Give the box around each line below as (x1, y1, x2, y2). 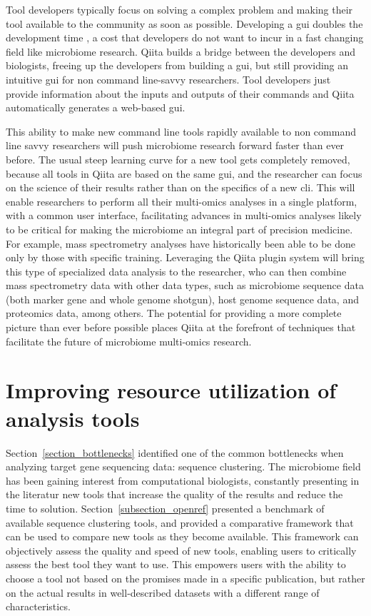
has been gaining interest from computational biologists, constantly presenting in (6, 473, 360, 488)
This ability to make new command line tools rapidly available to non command (6, 123, 356, 138)
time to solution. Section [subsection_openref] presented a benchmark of (6, 500, 325, 515)
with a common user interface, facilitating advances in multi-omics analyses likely (6, 208, 362, 223)
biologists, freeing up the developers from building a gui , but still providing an (6, 58, 349, 73)
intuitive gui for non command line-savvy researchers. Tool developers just (6, 71, 331, 86)
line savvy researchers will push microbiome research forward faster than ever (6, 138, 345, 153)
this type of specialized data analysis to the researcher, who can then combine (6, 263, 347, 278)
